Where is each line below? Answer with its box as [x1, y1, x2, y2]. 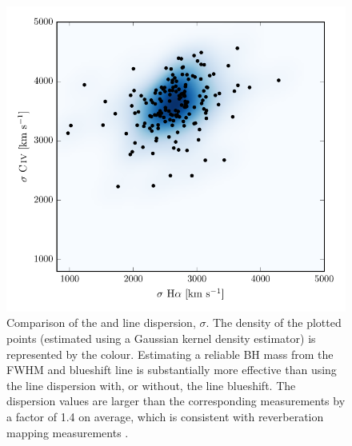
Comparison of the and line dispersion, [6, 314, 196, 331]
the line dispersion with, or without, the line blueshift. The [6, 376, 296, 393]
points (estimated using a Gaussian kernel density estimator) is [6, 329, 316, 346]
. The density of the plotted [206, 314, 342, 331]
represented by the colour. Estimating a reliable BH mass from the [6, 345, 334, 362]
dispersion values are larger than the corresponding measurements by [6, 392, 346, 409]
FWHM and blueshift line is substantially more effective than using [6, 361, 337, 378]
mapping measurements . [6, 424, 129, 440]
